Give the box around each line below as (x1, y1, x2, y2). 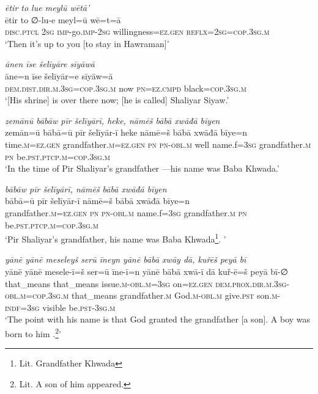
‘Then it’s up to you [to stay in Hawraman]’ (5, 37, 169, 49)
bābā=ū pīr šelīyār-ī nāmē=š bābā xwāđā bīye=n (5, 194, 190, 207)
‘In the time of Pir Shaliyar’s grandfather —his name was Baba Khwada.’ (5, 162, 279, 175)
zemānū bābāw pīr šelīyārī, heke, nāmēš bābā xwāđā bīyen (5, 114, 220, 126)
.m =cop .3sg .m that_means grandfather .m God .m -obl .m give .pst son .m (18, 289, 278, 302)
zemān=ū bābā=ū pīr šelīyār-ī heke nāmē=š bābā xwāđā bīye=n (5, 126, 248, 139)
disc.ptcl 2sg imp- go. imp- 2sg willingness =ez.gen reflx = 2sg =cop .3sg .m (5, 25, 270, 38)
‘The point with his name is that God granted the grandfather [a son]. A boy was (5, 313, 311, 326)
